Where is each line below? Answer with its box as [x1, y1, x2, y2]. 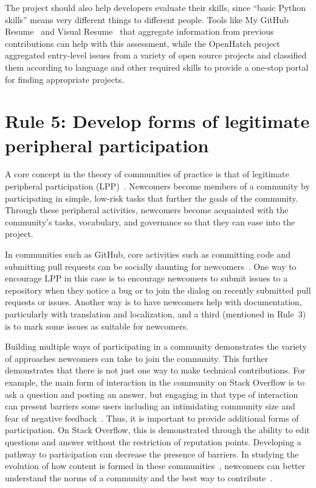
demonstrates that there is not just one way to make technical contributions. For [5, 364, 306, 377]
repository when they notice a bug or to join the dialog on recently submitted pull [5, 283, 311, 296]
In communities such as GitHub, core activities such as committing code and [5, 248, 290, 261]
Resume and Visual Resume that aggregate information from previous [5, 25, 274, 38]
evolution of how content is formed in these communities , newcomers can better [5, 459, 306, 472]
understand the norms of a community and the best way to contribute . [5, 471, 273, 484]
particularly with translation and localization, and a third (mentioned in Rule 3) [5, 308, 306, 320]
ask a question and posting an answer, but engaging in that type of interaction [5, 387, 298, 400]
